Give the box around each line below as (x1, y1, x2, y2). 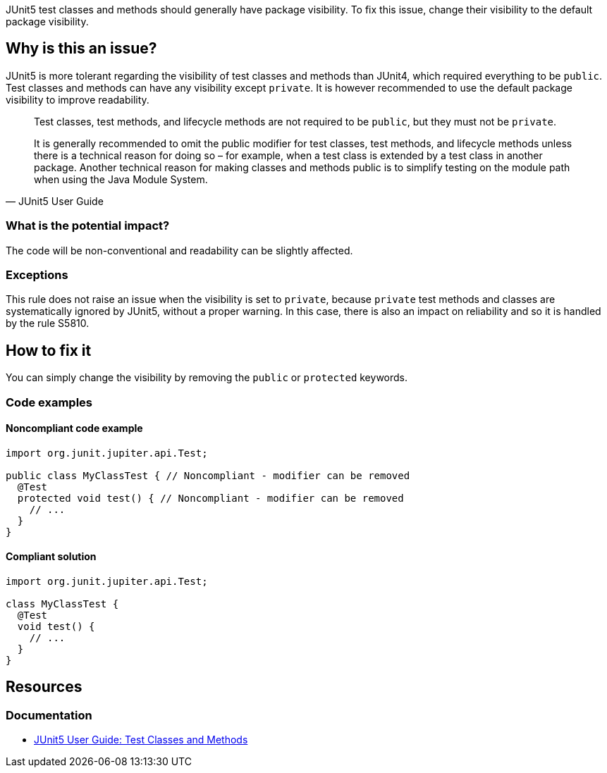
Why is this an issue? (6, 39, 157, 58)
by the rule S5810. (6, 317, 90, 330)
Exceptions (6, 267, 68, 282)
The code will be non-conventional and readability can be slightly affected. (6, 244, 353, 256)
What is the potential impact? (6, 218, 170, 233)
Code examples (6, 395, 93, 409)
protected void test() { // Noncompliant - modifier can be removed (17, 492, 404, 504)
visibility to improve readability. (6, 93, 149, 106)
